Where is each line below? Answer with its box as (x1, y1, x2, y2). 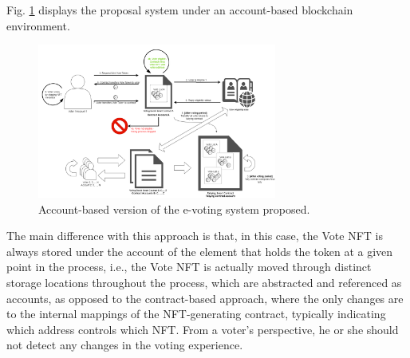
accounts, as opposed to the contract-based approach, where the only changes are (6, 289, 404, 306)
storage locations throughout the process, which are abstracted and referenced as (6, 274, 402, 291)
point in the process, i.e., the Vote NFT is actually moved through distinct (6, 258, 372, 275)
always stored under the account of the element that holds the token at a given (6, 242, 393, 259)
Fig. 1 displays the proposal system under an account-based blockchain (6, 2, 353, 18)
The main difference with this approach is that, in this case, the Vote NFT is (6, 227, 383, 244)
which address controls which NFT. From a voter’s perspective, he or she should (6, 321, 399, 337)
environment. (6, 17, 70, 33)
